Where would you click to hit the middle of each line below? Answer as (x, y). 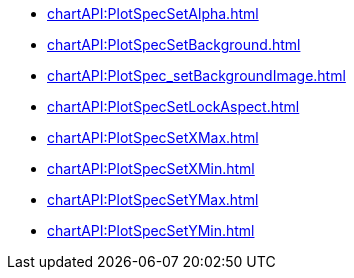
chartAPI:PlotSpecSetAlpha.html (153, 13)
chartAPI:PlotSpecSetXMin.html (151, 168)
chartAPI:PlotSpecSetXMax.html (153, 137)
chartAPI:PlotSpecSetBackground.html (174, 44)
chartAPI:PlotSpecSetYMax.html (153, 199)
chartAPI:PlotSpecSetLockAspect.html (173, 106)
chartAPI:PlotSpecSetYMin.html (151, 230)
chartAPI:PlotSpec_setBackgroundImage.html (196, 75)
